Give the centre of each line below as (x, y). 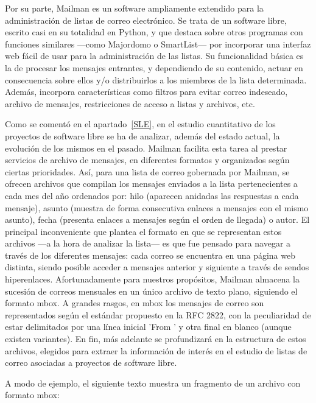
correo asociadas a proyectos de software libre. (91, 363)
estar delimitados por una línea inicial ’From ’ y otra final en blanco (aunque (148, 327)
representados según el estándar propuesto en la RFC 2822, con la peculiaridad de (158, 314)
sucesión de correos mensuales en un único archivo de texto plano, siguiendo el (151, 291)
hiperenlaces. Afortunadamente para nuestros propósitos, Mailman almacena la (152, 279)
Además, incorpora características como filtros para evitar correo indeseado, (146, 92)
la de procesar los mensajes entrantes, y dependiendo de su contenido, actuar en (154, 67)
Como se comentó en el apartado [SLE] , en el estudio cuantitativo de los (140, 124)
